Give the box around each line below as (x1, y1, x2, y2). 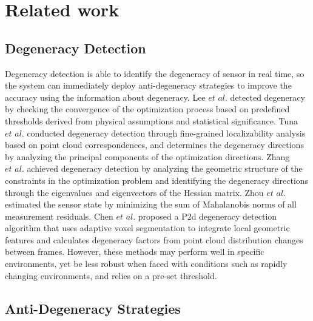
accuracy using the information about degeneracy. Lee (5, 90, 206, 103)
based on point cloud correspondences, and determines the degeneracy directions (5, 138, 304, 151)
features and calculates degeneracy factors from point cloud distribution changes (5, 233, 303, 246)
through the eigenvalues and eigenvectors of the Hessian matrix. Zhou (5, 186, 264, 198)
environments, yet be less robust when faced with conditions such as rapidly (5, 257, 288, 270)
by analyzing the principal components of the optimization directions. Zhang (5, 150, 290, 163)
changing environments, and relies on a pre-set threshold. (5, 269, 217, 282)
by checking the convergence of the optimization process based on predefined (5, 103, 290, 115)
